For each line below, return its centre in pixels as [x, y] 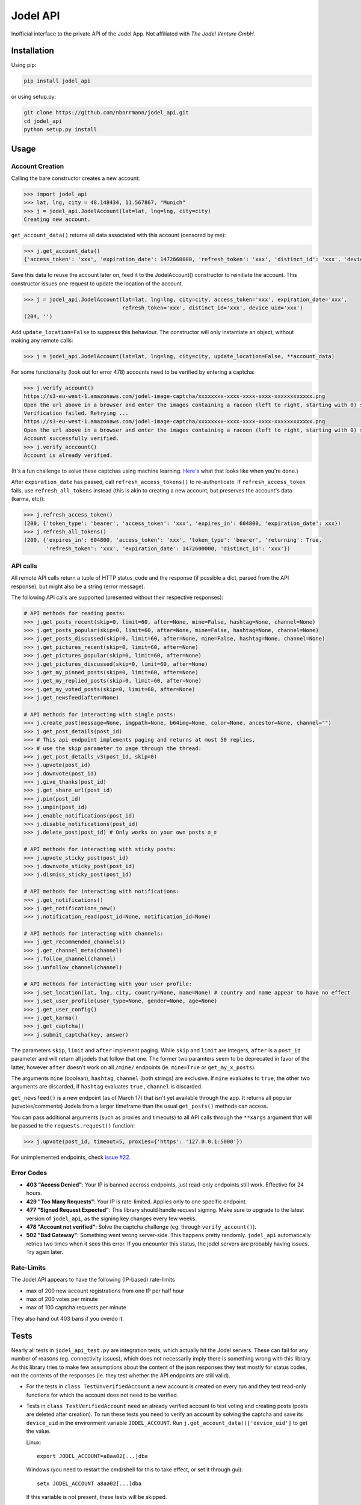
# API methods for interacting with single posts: [100, 714]
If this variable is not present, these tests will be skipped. [97, 1497]
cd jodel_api [43, 121]
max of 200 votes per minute [62, 1299]
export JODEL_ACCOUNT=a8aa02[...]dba [93, 1456]
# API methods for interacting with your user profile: [108, 984]
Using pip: [24, 65]
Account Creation [38, 166]
